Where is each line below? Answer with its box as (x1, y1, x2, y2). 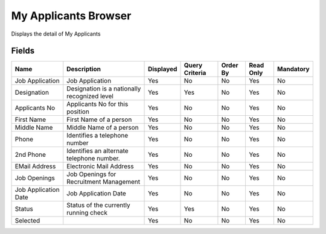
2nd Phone (14, 151, 46, 159)
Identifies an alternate (66, 147, 129, 155)
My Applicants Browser (11, 9, 132, 22)
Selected (14, 217, 40, 225)
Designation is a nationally (66, 84, 141, 93)
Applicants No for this (66, 100, 129, 109)
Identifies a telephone (66, 131, 129, 140)
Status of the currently (66, 201, 130, 209)
